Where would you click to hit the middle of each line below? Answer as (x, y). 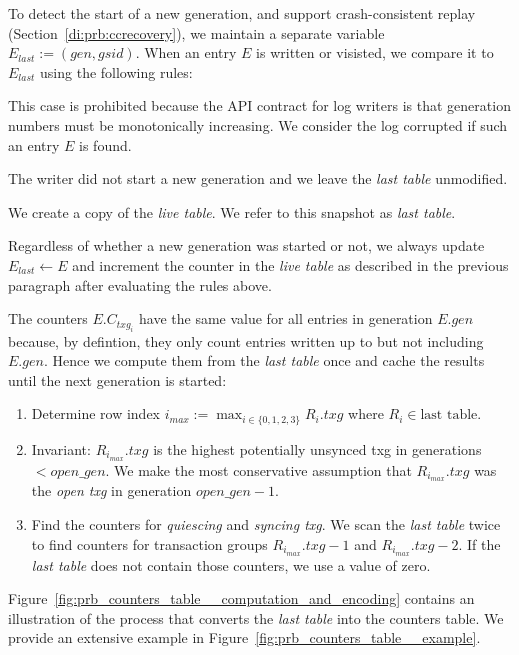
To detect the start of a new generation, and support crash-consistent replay (242, 13)
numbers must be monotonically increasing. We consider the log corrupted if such (258, 124)
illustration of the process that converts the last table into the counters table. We (256, 617)
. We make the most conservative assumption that (258, 469)
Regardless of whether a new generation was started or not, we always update (246, 245)
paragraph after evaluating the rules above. (140, 284)
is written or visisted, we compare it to (375, 52)
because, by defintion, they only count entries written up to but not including (246, 340)
